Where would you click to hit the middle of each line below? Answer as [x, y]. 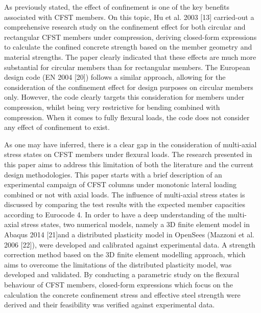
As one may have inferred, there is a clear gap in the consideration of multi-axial [130, 144]
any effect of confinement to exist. [57, 127]
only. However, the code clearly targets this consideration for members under [124, 97]
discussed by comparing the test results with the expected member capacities [125, 204]
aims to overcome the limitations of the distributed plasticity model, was [118, 264]
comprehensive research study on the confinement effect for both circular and [125, 27]
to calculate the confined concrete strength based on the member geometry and [128, 47]
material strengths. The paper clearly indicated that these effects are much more [130, 57]
